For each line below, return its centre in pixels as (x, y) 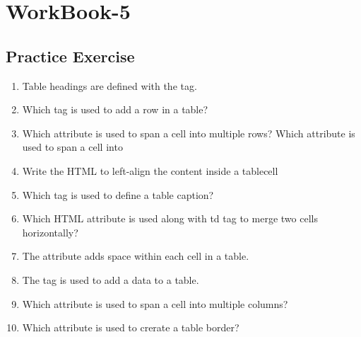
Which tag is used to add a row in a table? (115, 109)
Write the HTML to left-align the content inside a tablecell (150, 170)
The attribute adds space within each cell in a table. (136, 256)
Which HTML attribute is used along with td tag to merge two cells (170, 218)
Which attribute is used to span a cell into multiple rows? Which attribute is (189, 133)
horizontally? (50, 232)
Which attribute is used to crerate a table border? (131, 327)
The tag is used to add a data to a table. (111, 279)
